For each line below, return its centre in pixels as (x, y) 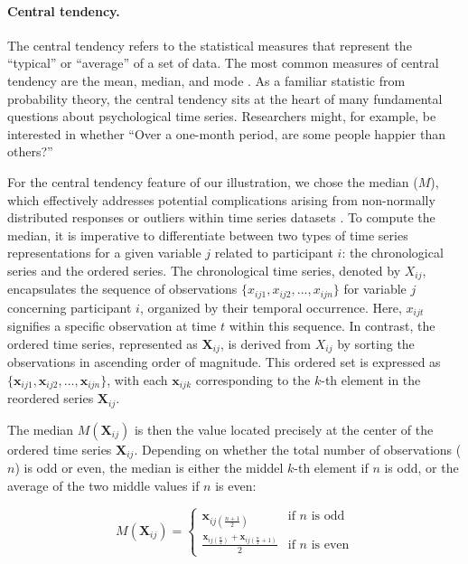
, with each (137, 379)
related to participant (274, 253)
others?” (30, 151)
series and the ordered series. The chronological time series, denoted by (204, 270)
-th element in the (371, 379)
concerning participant (70, 307)
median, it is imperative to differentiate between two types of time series (208, 235)
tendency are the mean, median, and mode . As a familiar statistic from (206, 80)
